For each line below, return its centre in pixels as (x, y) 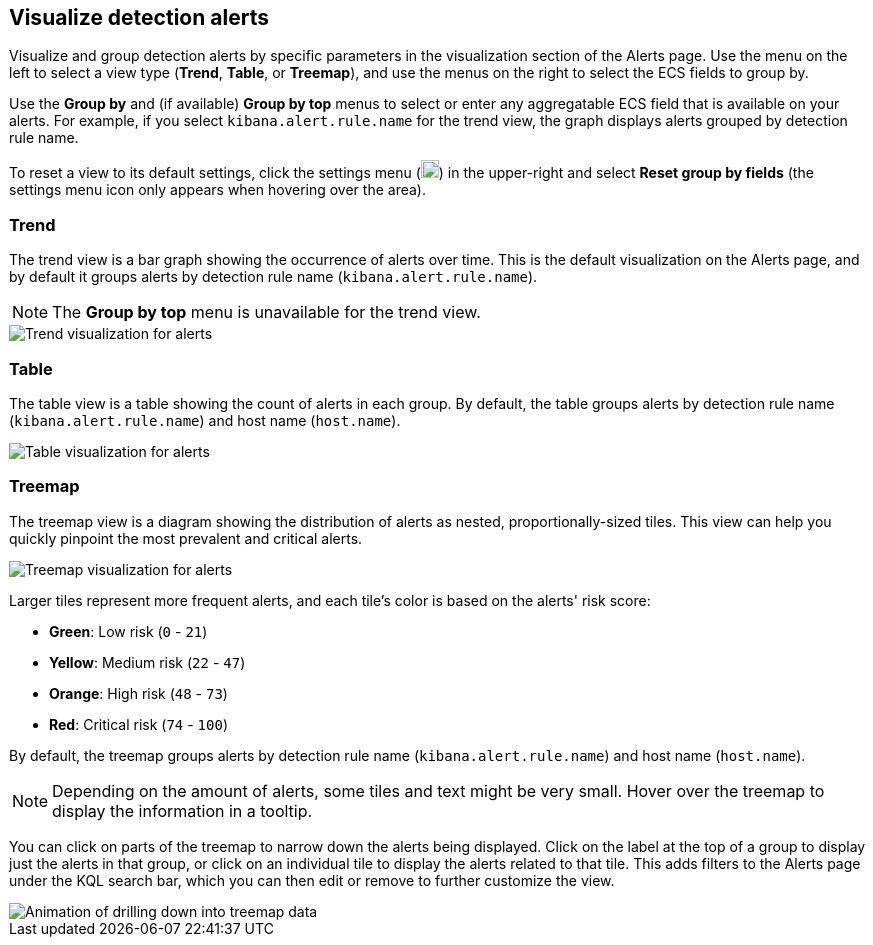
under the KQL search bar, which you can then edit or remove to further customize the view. (312, 880)
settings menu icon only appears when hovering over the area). (217, 190)
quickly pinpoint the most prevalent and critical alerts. (186, 538)
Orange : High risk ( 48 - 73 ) (138, 693)
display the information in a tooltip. (182, 810)
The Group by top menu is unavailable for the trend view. (266, 312)
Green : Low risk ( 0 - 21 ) (128, 631)
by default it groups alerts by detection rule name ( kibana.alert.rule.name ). (273, 277)
